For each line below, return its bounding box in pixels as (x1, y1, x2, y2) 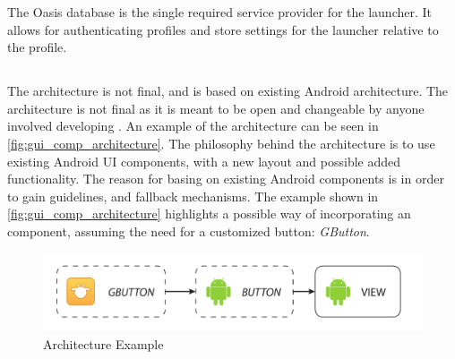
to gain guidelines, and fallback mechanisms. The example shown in (7, 186, 379, 205)
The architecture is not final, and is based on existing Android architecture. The (7, 81, 449, 100)
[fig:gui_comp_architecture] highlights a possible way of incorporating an (7, 204, 411, 223)
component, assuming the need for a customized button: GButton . (7, 221, 370, 240)
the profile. (7, 38, 67, 56)
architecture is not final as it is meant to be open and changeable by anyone (7, 98, 425, 117)
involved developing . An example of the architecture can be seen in (7, 116, 379, 135)
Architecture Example (43, 334, 164, 353)
